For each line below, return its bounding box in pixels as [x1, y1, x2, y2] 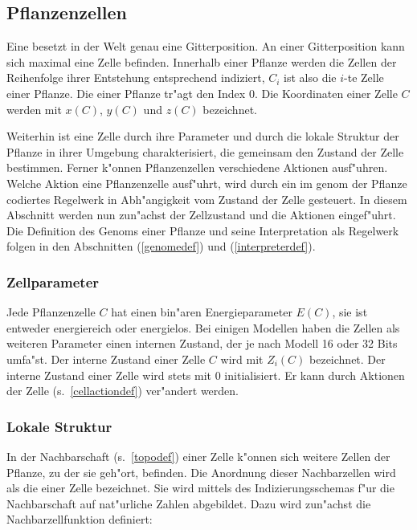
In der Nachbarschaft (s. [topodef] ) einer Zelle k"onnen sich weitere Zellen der [6, 447, 390, 464]
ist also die [284, 69, 337, 86]
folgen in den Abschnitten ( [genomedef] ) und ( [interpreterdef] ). [6, 238, 316, 255]
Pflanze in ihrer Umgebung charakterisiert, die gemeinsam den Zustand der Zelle [6, 143, 404, 160]
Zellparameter [6, 271, 100, 291]
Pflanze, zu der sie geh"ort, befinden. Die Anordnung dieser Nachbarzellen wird [6, 463, 396, 480]
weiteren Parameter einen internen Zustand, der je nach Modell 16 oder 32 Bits [6, 335, 398, 352]
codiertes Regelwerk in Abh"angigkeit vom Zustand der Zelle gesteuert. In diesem [6, 190, 407, 207]
